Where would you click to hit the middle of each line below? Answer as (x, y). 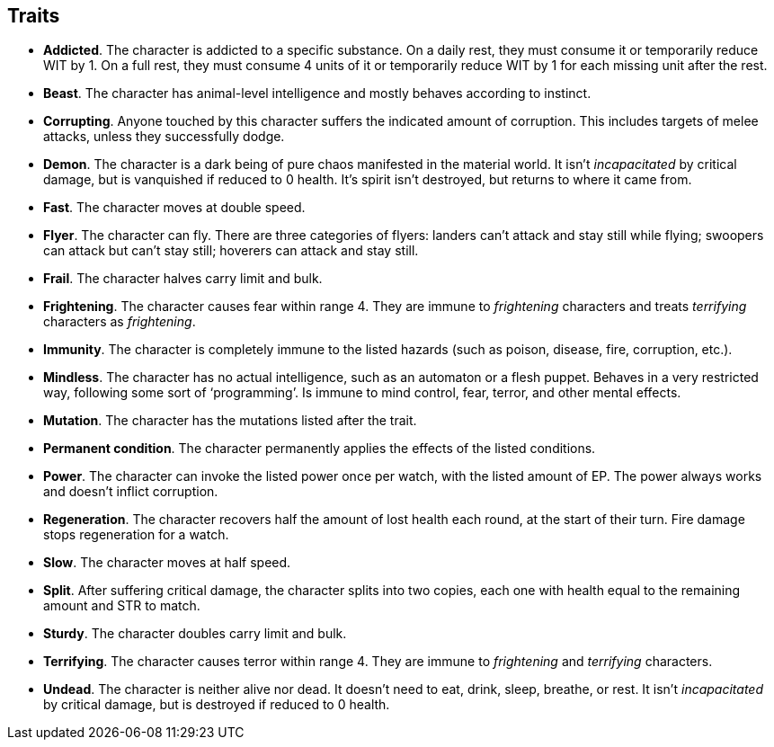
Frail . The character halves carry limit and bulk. (183, 279)
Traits (34, 16)
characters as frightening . (120, 322)
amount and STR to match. (122, 606)
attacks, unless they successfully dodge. (164, 137)
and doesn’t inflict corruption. (131, 492)
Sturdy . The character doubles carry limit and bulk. (195, 634)
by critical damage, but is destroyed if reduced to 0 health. (217, 705)
